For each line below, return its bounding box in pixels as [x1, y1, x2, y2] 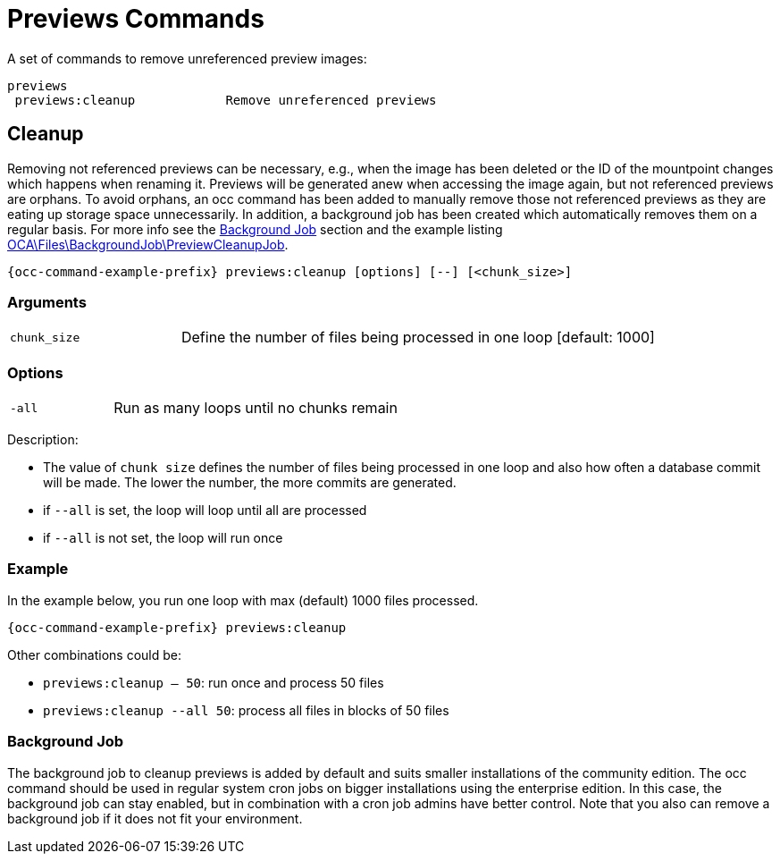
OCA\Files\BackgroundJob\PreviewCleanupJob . [7, 236, 289, 252]
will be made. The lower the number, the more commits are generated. [43, 475, 457, 491]
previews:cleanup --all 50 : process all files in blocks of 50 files [43, 702, 449, 718]
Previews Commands [7, 4, 264, 34]
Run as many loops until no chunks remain [113, 399, 398, 418]
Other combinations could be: [7, 646, 181, 663]
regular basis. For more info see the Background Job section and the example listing [7, 221, 503, 237]
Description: [7, 432, 79, 448]
